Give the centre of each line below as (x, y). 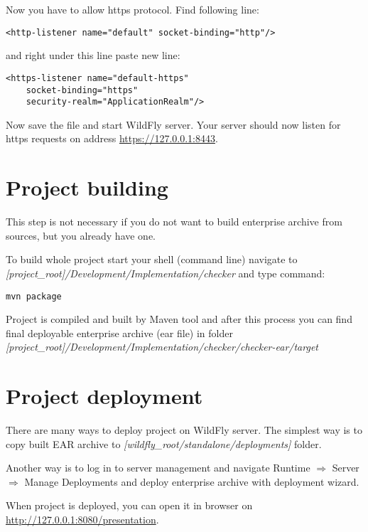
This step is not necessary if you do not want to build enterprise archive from (174, 222)
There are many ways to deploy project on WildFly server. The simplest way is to (184, 430)
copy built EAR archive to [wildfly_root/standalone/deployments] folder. (164, 443)
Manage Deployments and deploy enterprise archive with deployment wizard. (192, 481)
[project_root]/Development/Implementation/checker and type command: (166, 273)
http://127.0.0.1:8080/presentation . (82, 520)
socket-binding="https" (82, 90)
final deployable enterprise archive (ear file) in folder (119, 332)
